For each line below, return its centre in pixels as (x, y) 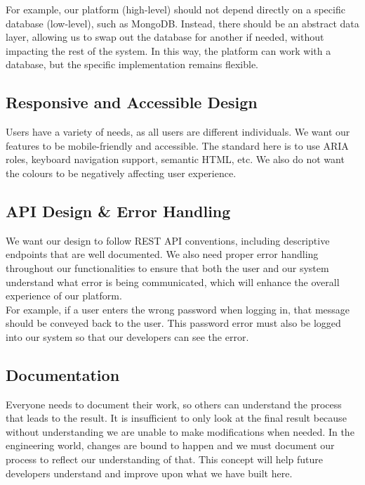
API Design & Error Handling (118, 211)
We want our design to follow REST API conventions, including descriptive (168, 240)
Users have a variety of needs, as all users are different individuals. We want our (178, 132)
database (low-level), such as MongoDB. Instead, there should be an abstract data (182, 23)
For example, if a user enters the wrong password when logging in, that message (178, 309)
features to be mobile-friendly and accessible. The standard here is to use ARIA (177, 145)
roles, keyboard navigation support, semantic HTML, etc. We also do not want (175, 159)
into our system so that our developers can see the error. (127, 336)
